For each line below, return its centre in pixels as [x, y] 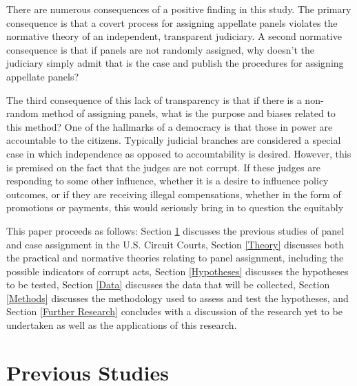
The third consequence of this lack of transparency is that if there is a [154, 99]
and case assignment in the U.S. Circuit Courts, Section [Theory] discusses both [175, 244]
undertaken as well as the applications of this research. [122, 325]
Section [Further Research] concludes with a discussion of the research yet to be [174, 311]
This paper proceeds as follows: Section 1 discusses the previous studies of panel [175, 230]
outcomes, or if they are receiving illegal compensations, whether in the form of [174, 194]
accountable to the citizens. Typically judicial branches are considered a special [174, 140]
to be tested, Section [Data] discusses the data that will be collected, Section [168, 285]
